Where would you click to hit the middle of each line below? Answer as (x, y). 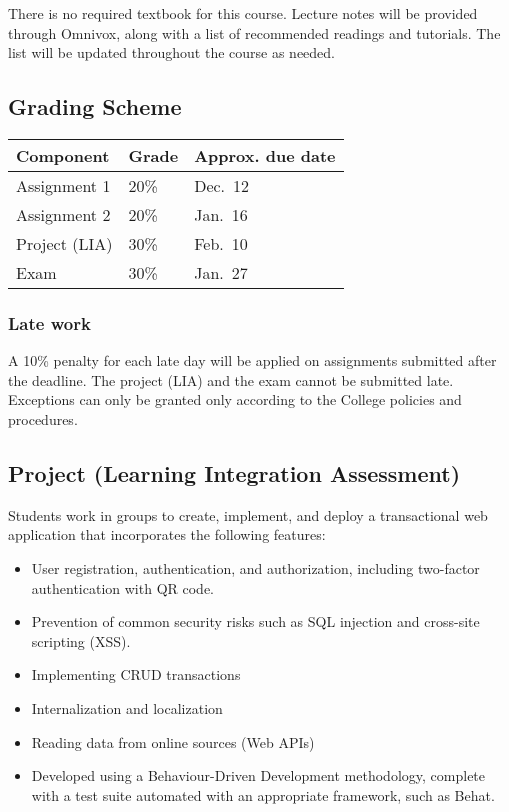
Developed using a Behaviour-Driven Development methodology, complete (258, 775)
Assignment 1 (63, 185)
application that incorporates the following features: (167, 534)
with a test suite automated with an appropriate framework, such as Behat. (263, 794)
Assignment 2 (63, 214)
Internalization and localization (127, 707)
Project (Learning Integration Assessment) (234, 472)
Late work (49, 322)
